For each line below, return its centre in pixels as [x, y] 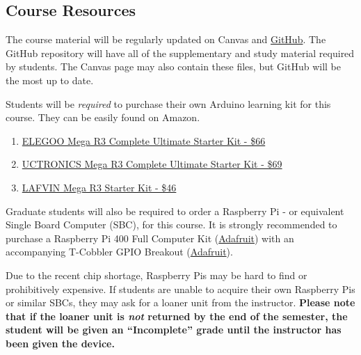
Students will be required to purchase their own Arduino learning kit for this [168, 103]
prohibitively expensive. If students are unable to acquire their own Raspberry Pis [180, 289]
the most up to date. [50, 80]
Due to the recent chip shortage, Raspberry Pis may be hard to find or [157, 275]
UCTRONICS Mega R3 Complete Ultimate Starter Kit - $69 [152, 164]
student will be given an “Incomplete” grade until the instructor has [174, 330]
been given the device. [60, 343]
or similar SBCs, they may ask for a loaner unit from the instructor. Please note [180, 302]
